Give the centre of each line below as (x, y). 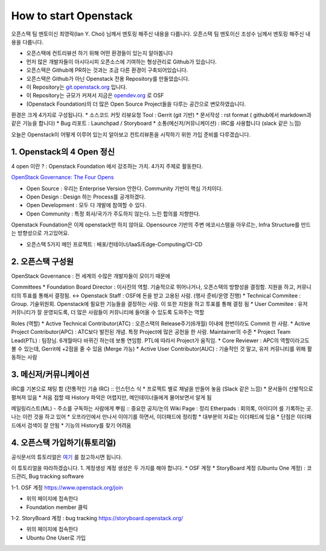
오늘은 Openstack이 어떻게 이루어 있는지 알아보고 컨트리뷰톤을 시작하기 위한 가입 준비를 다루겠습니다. (131, 134)
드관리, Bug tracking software (47, 476)
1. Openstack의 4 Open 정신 (63, 152)
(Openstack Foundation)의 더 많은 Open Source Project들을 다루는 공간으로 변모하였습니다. (136, 104)
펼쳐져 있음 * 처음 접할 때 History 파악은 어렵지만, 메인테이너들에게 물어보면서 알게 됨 (111, 397)
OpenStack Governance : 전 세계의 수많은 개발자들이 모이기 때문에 (91, 276)
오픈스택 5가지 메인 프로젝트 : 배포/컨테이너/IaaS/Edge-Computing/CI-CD (114, 244)
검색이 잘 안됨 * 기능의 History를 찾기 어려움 (79, 425)
